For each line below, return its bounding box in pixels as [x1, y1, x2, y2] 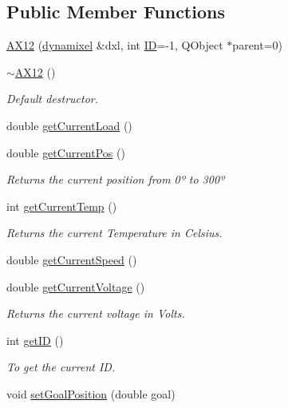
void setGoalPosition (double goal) [6, 385, 176, 402]
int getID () [6, 331, 64, 348]
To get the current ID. [6, 358, 116, 375]
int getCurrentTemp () [6, 197, 117, 214]
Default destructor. [6, 90, 99, 107]
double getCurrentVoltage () [6, 278, 145, 295]
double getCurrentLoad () [6, 117, 132, 133]
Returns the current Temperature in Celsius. [6, 224, 223, 241]
